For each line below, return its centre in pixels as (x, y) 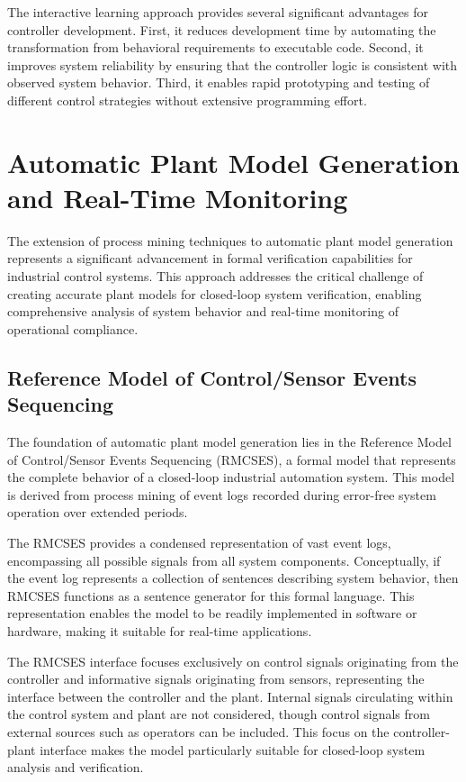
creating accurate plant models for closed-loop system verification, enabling (215, 293)
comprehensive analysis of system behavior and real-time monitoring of (203, 311)
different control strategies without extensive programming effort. (187, 100)
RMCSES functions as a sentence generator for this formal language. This (211, 595)
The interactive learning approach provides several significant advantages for (218, 12)
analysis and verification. (76, 767)
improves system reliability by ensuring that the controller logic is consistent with (233, 64)
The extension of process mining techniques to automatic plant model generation (230, 240)
